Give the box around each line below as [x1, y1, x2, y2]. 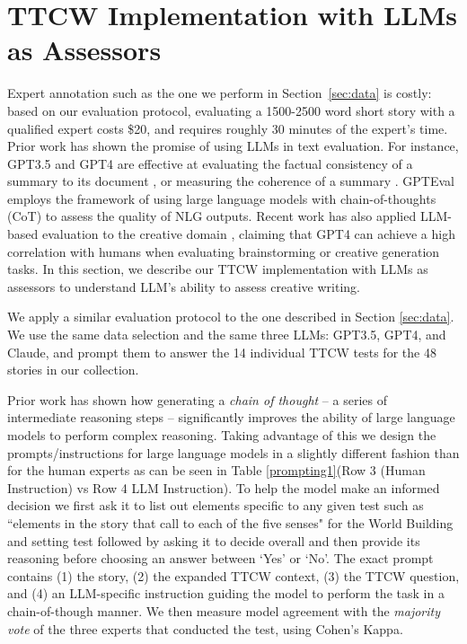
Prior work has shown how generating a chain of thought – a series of [7, 390, 387, 409]
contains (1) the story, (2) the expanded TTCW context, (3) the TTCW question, [7, 566, 460, 585]
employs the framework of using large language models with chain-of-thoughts [7, 189, 436, 207]
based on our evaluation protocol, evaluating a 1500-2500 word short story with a [7, 101, 455, 119]
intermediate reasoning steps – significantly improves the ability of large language [7, 408, 455, 427]
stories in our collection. [7, 360, 139, 379]
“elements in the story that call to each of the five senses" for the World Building [7, 513, 454, 532]
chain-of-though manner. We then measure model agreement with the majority [7, 601, 441, 620]
